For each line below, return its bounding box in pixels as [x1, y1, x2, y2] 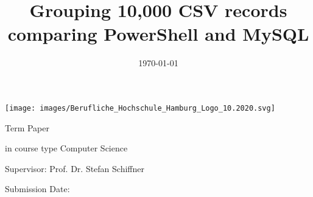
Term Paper [5, 121, 49, 134]
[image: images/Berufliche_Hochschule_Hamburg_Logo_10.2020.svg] [5, 103, 275, 112]
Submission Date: [5, 182, 70, 195]
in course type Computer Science [5, 142, 128, 154]
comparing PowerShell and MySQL [7, 21, 309, 46]
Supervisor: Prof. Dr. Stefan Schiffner [5, 162, 144, 175]
